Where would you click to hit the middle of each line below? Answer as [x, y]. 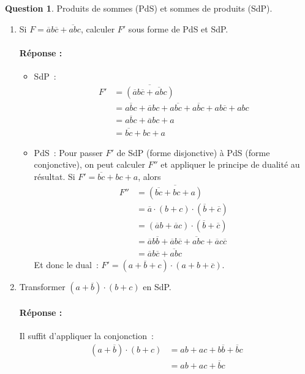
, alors [149, 176]
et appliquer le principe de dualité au [230, 164]
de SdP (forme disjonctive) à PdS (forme [193, 152]
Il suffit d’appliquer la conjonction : [86, 335]
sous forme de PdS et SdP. [178, 28]
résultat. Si [55, 176]
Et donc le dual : [66, 265]
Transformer [42, 287]
